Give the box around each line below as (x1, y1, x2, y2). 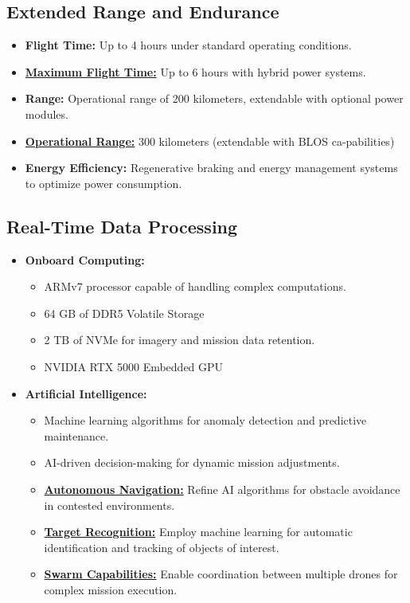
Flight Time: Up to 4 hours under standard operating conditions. (25, 37, 352, 53)
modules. (25, 105, 68, 122)
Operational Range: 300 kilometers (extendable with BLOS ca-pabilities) (25, 132, 395, 149)
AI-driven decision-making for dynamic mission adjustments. (44, 454, 340, 471)
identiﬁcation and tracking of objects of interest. (44, 538, 279, 555)
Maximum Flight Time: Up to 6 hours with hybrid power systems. (25, 63, 366, 80)
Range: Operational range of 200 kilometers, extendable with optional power (25, 90, 404, 107)
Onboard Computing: (25, 251, 145, 268)
